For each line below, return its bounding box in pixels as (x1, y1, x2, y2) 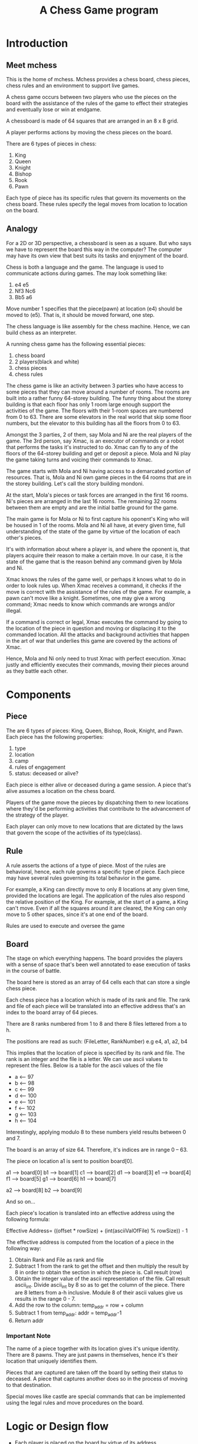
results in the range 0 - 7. (14, 1296, 76, 1303)
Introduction (6, 37, 68, 50)
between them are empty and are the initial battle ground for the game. (6, 504, 179, 511)
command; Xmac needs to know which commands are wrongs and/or (6, 600, 175, 607)
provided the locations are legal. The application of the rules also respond (6, 892, 186, 899)
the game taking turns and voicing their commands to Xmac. (6, 456, 153, 463)
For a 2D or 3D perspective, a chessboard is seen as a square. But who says (6, 239, 192, 246)
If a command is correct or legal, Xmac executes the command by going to (6, 618, 187, 625)
